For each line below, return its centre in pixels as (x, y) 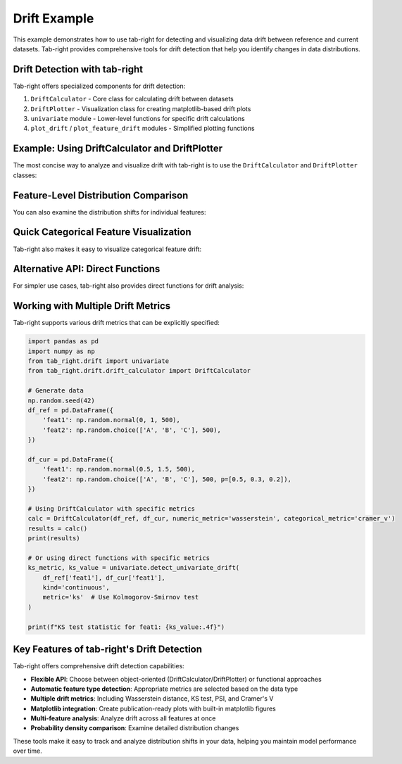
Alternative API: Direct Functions (87, 269)
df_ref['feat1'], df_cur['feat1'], (104, 578)
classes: (25, 175)
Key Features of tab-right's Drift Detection (108, 650)
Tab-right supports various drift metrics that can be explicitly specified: (116, 323)
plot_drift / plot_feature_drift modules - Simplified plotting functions (143, 128)
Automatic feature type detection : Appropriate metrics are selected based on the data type (164, 689)
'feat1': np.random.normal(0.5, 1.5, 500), (119, 469)
